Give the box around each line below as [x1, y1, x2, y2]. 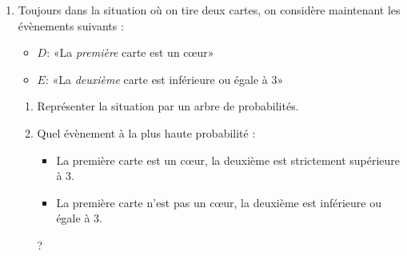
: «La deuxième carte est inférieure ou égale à [45, 70, 268, 87]
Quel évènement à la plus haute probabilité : [37, 124, 256, 141]
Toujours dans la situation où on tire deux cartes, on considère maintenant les [18, 2, 401, 18]
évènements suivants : [18, 17, 124, 34]
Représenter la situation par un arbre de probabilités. [37, 98, 299, 114]
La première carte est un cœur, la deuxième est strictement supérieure [56, 151, 401, 168]
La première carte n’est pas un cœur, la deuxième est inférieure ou [56, 194, 382, 210]
